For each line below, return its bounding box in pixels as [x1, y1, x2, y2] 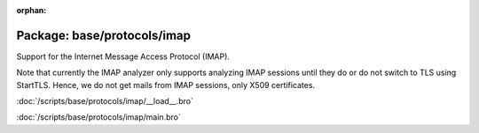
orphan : [16, 5, 47, 15]
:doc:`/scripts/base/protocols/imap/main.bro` [16, 112, 181, 122]
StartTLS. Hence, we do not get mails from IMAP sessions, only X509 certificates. [16, 79, 315, 90]
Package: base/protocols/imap [16, 27, 191, 43]
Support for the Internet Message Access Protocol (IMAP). [16, 51, 231, 62]
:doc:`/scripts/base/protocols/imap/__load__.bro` [16, 96, 194, 107]
